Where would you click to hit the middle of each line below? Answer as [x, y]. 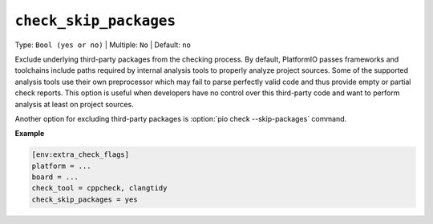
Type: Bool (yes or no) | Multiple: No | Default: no [103, 45]
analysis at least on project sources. [74, 104]
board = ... [55, 177]
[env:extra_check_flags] [81, 155]
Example [30, 134]
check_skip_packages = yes [85, 199]
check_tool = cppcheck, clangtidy [99, 188]
